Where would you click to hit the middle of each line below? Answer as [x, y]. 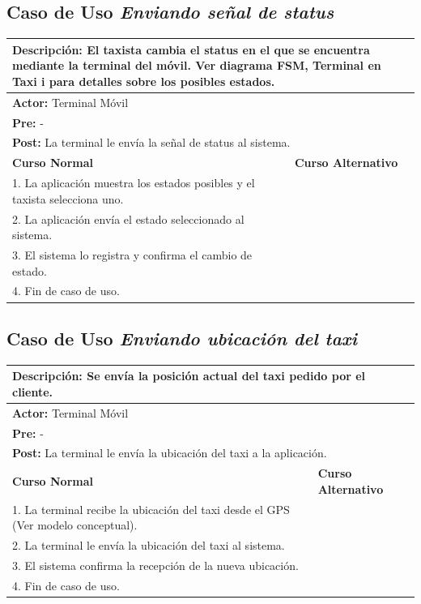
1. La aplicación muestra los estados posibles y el [134, 183]
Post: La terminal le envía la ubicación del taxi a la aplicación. [170, 453]
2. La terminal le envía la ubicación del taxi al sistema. [149, 545]
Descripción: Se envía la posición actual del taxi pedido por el [189, 376]
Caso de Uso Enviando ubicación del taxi [182, 338]
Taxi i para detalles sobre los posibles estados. [144, 81]
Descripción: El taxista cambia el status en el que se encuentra [191, 49]
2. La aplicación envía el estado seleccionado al [128, 218]
